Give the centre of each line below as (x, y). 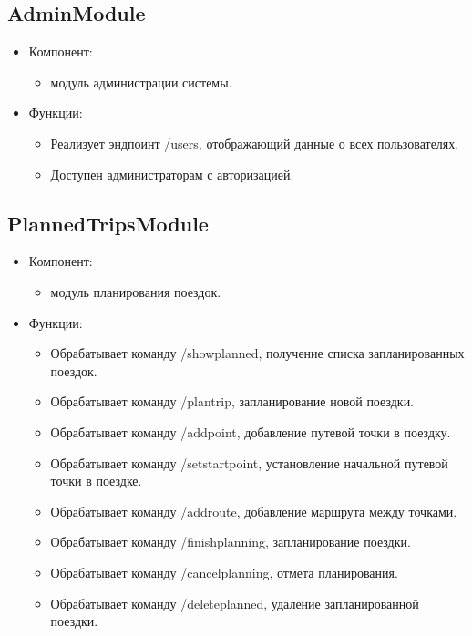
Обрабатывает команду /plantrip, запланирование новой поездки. (232, 401)
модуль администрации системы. (141, 82)
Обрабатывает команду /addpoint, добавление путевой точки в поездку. (251, 431)
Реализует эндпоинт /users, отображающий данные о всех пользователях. (255, 143)
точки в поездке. (96, 481)
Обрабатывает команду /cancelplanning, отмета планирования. (224, 572)
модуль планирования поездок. (136, 291)
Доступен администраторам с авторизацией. (172, 174)
